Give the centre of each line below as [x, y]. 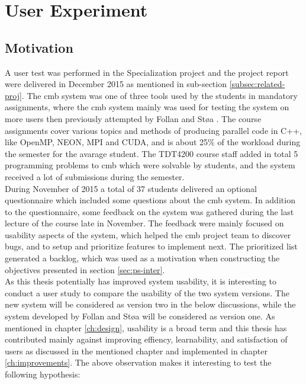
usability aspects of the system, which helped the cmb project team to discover [148, 234]
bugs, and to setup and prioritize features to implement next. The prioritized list [151, 246]
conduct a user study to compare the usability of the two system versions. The [147, 292]
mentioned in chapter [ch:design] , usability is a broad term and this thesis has [146, 327]
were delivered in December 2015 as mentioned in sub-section [116, 84]
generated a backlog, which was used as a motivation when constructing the [142, 258]
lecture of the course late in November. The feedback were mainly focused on [144, 223]
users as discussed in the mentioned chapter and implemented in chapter [136, 351]
